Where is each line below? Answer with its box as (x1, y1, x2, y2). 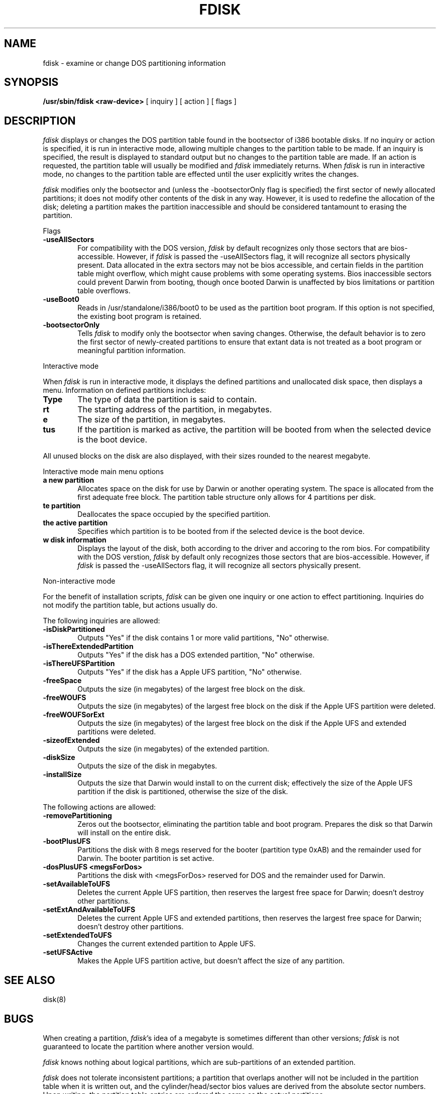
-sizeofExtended (43, 736, 100, 745)
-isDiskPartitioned (43, 625, 105, 634)
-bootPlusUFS (43, 837, 91, 846)
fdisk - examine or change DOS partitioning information (43, 58, 226, 67)
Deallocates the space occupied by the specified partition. (77, 510, 271, 519)
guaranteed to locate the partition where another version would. (43, 1042, 254, 1051)
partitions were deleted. (77, 727, 156, 736)
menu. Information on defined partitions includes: (43, 386, 206, 395)
